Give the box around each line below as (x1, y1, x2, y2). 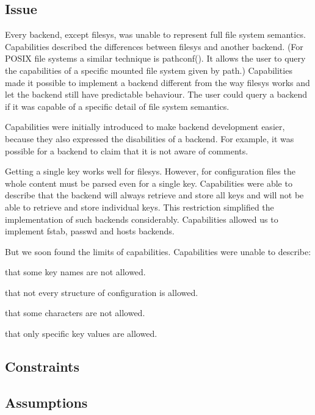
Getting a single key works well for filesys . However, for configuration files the (5, 165, 295, 178)
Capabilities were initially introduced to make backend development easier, (5, 120, 285, 133)
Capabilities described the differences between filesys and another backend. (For (5, 40, 303, 52)
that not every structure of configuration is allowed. (5, 286, 198, 298)
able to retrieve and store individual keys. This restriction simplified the (5, 200, 274, 213)
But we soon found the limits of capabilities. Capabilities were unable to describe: (5, 245, 311, 258)
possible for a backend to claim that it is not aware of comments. (5, 144, 248, 157)
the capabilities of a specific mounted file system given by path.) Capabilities (5, 63, 292, 76)
